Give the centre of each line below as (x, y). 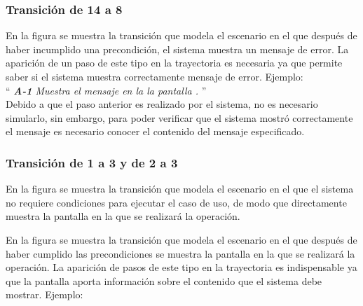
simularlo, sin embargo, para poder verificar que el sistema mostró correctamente (179, 117)
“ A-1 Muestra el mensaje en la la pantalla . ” (106, 90)
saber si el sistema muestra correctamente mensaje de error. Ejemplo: (155, 76)
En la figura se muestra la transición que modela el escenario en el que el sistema (180, 189)
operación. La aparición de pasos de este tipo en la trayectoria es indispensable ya (181, 267)
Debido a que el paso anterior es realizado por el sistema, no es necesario (162, 104)
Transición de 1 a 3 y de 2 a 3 (92, 162)
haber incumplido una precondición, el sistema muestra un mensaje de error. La (177, 49)
